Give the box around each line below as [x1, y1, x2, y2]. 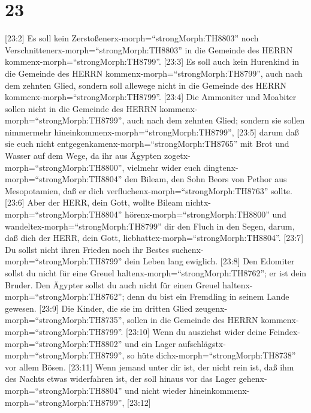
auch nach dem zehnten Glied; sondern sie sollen [127, 114, 305, 126]
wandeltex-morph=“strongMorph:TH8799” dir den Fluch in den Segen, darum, [5, 219, 295, 232]
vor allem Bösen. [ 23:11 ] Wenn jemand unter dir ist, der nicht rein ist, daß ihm [5, 360, 294, 373]
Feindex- [269, 325, 301, 337]
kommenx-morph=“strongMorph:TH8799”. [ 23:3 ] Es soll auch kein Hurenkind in [5, 55, 300, 68]
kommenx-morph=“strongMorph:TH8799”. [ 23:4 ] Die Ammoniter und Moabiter [5, 91, 297, 103]
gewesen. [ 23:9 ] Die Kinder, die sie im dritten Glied [5, 302, 193, 314]
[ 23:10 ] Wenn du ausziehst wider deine [126, 325, 267, 337]
